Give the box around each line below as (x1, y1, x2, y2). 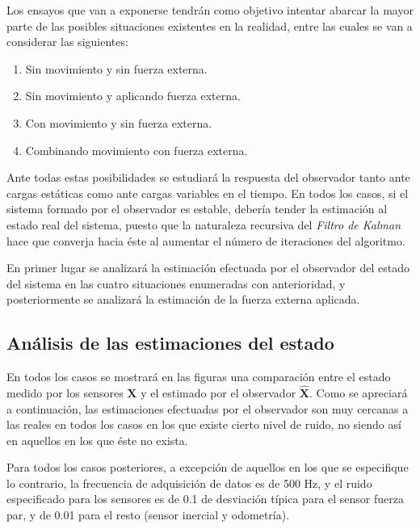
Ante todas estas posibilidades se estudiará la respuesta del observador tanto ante (6, 169, 410, 186)
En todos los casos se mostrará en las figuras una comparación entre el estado (6, 368, 391, 385)
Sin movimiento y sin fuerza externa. (25, 60, 208, 77)
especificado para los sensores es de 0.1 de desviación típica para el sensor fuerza (6, 490, 404, 507)
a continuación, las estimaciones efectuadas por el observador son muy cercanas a (6, 400, 409, 417)
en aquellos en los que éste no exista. (6, 431, 188, 448)
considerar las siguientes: (6, 33, 128, 50)
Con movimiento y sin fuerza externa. (25, 114, 212, 131)
